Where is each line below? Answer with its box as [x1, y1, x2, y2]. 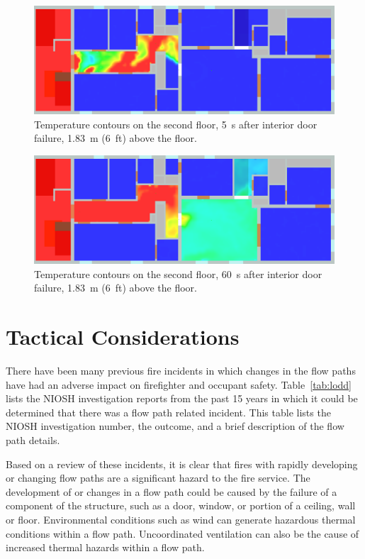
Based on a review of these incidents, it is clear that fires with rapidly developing [6, 456, 358, 471]
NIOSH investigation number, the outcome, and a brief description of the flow [6, 419, 344, 433]
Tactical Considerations [6, 322, 240, 351]
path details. [6, 433, 60, 448]
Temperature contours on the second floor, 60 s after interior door [34, 266, 322, 281]
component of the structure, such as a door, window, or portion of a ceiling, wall [6, 498, 356, 513]
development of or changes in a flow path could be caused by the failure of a [6, 484, 337, 499]
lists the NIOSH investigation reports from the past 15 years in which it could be [6, 391, 358, 406]
